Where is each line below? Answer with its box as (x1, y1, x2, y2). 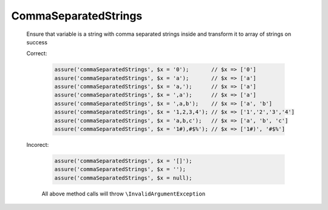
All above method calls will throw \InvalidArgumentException (41, 190, 206, 197)
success (26, 38, 48, 46)
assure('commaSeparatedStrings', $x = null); (54, 174, 193, 181)
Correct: (26, 50, 47, 57)
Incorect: (26, 141, 49, 149)
